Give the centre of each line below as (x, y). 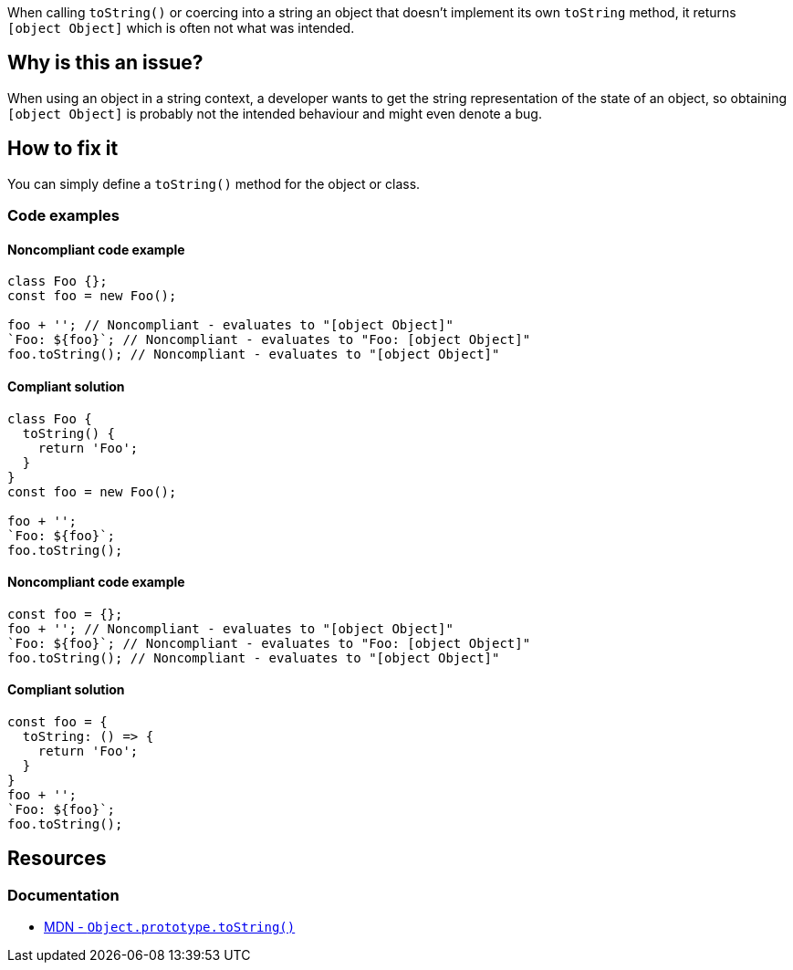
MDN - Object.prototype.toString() (170, 927)
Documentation (63, 895)
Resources (57, 859)
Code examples (64, 216)
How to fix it (63, 149)
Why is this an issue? (105, 63)
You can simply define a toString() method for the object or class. (214, 183)
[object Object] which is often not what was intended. (181, 28)
